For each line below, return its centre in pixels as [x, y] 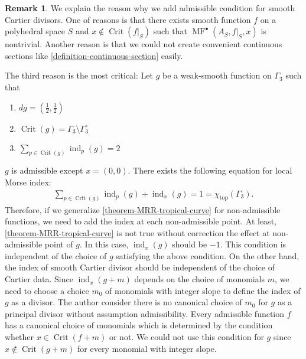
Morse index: [28, 182]
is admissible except [47, 170]
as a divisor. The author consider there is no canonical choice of [127, 302]
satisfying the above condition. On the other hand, [208, 255]
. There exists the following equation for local [210, 170]
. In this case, [104, 244]
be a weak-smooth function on [217, 75]
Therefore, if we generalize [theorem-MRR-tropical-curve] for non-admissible [143, 209]
